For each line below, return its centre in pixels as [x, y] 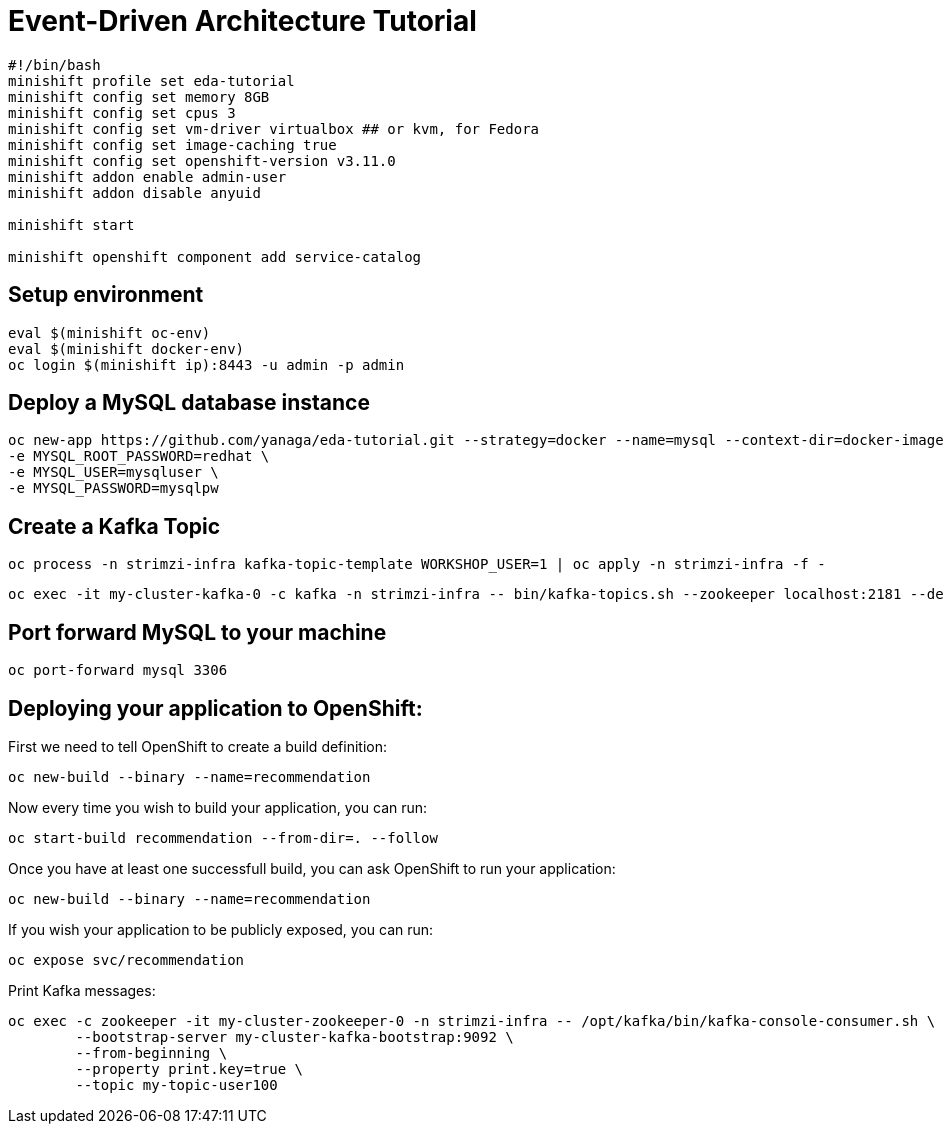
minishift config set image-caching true [172, 144]
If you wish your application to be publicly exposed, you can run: [221, 929]
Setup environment [106, 295]
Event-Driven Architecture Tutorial [242, 21]
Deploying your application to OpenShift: [215, 708]
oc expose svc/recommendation [126, 959]
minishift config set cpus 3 [122, 112]
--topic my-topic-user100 [176, 1084]
